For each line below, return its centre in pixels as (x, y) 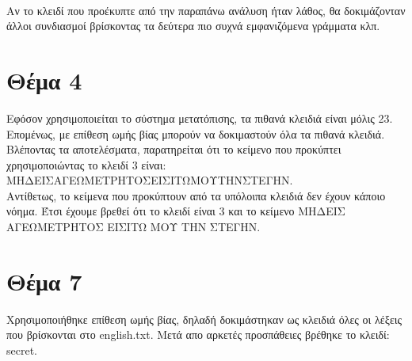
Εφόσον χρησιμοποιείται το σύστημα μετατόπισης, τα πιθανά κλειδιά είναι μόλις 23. (200, 118)
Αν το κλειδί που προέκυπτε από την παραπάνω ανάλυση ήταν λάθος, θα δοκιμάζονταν (206, 10)
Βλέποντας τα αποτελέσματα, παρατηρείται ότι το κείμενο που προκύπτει (174, 149)
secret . (22, 350)
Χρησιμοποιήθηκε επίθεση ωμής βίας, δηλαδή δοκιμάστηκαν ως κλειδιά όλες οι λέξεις (204, 319)
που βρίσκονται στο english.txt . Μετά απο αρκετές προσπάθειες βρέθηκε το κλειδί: (198, 334)
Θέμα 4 (44, 80)
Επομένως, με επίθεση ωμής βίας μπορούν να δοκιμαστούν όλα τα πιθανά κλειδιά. (196, 133)
